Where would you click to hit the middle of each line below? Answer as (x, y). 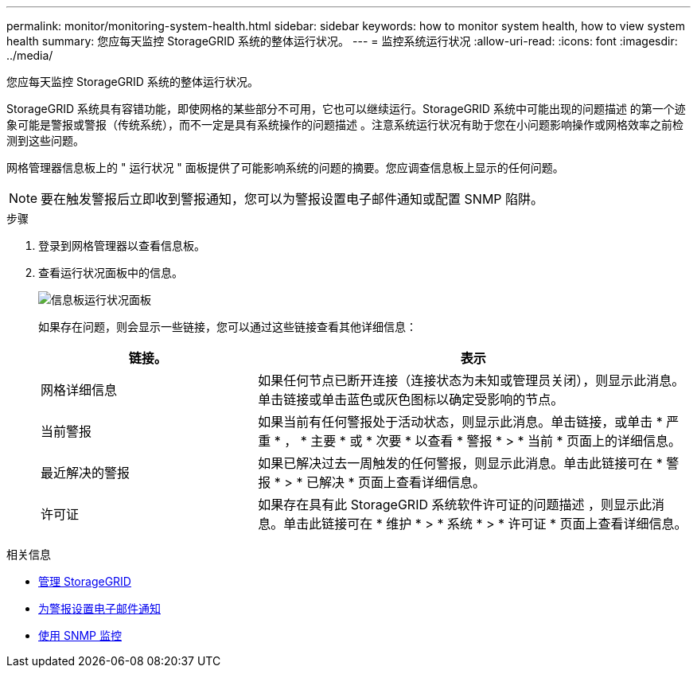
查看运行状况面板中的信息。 (111, 273)
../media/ (30, 55)
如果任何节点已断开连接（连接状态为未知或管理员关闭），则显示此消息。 (471, 380)
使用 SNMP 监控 (80, 635)
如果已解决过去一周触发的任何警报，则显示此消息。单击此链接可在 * (460, 463)
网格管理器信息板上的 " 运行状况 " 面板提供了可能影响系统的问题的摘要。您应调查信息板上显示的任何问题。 (285, 168)
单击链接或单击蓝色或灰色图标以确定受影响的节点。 (411, 399)
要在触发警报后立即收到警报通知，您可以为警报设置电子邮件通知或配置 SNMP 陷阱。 (292, 199)
